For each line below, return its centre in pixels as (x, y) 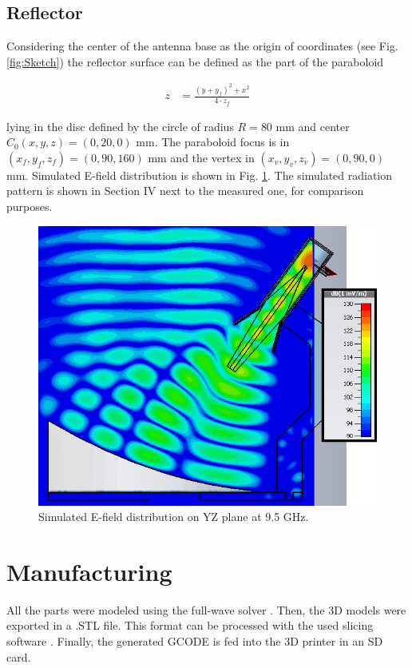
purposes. (30, 206)
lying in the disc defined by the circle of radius (120, 126)
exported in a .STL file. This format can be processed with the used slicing (190, 625)
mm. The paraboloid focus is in (213, 142)
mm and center (313, 126)
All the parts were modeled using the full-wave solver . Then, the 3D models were (206, 609)
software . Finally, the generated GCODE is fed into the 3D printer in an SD (195, 641)
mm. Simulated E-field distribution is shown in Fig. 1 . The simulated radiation (200, 175)
